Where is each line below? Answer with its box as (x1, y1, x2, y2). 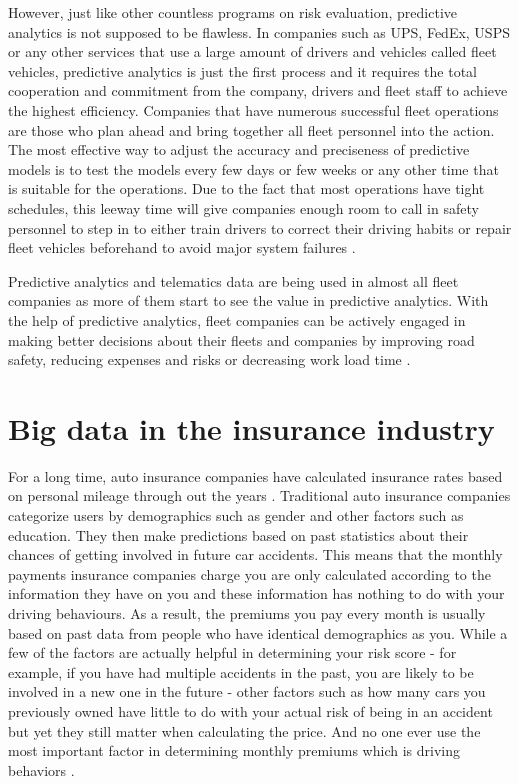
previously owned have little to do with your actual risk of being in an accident (8, 700, 493, 721)
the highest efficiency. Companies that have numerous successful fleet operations (8, 99, 499, 120)
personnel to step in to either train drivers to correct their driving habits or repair (8, 217, 512, 238)
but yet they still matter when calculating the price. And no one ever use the (8, 720, 481, 741)
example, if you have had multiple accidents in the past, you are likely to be (8, 661, 474, 682)
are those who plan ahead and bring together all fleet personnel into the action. (8, 119, 495, 140)
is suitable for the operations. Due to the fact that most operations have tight (8, 178, 485, 199)
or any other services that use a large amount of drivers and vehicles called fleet (8, 41, 497, 62)
